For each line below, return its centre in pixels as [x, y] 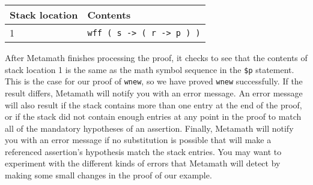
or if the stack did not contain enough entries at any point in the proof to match [153, 116]
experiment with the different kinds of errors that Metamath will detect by [143, 163]
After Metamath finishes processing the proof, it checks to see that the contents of [156, 57]
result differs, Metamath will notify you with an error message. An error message [154, 92]
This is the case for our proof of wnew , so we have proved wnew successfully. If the [154, 81]
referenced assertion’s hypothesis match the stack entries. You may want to [143, 151]
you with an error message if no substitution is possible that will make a [138, 140]
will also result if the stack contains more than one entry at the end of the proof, [153, 104]
